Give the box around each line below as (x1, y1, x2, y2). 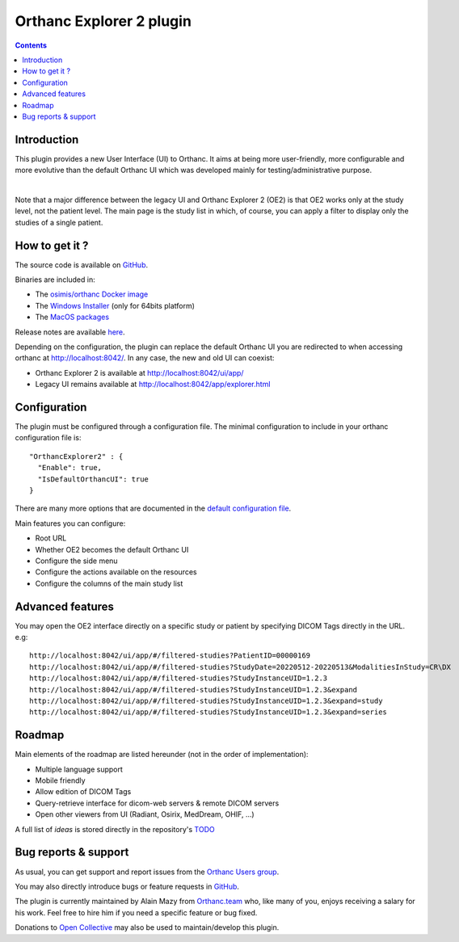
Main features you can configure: (15, 518, 126, 528)
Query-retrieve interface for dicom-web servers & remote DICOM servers (35, 798, 280, 808)
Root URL (35, 533, 67, 543)
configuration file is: (15, 433, 82, 443)
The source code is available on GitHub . (15, 259, 149, 270)
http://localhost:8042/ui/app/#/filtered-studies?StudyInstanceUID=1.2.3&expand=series (29, 708, 388, 717)
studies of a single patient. (15, 217, 103, 227)
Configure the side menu (35, 556, 118, 566)
